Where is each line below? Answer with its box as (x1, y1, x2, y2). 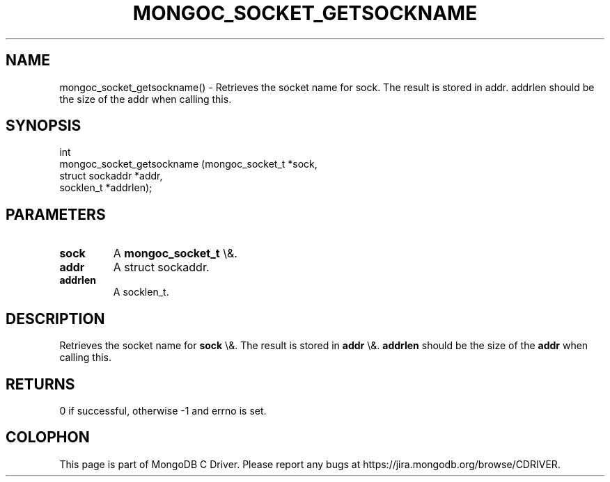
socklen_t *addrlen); (59, 182, 152, 194)
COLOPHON (6, 428, 90, 447)
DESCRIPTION (6, 310, 105, 328)
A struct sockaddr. (113, 260, 210, 275)
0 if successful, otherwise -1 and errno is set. (59, 404, 267, 417)
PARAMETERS (6, 205, 106, 223)
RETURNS (6, 375, 75, 393)
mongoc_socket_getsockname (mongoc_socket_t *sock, (59, 158, 318, 170)
